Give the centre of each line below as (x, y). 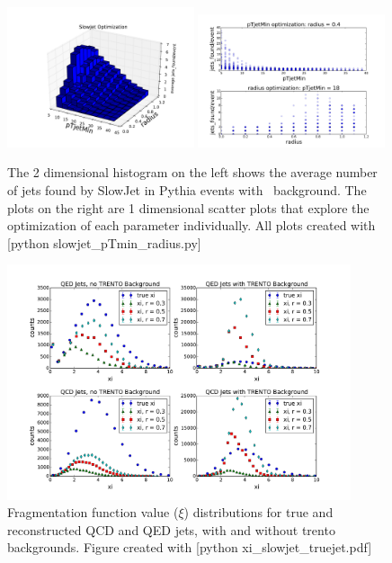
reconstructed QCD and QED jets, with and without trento (171, 529)
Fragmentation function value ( (93, 512)
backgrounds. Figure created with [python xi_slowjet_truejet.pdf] (190, 547)
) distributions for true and (258, 512)
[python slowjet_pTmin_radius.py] (104, 242)
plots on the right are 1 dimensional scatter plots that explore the (188, 207)
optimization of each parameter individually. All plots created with (192, 225)
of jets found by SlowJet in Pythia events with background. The (187, 190)
